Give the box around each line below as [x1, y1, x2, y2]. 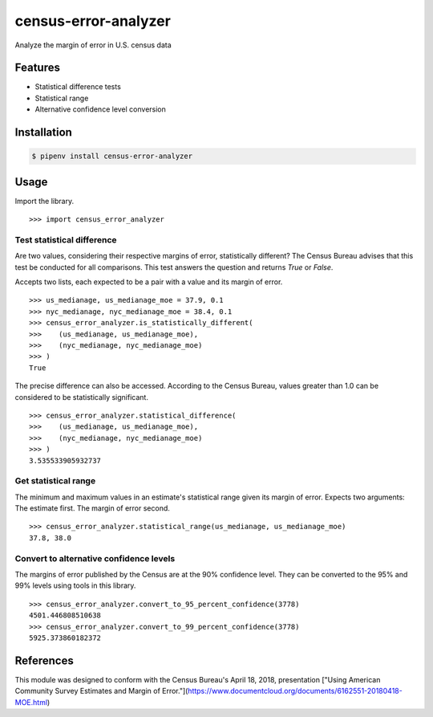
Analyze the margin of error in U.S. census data [14, 40, 172, 50]
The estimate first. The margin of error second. [14, 503, 170, 513]
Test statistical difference [14, 234, 117, 245]
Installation [14, 125, 72, 140]
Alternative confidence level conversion [34, 104, 166, 114]
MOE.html [14, 697, 48, 707]
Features [14, 61, 60, 75]
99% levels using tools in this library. [14, 581, 136, 590]
